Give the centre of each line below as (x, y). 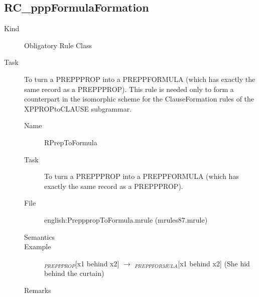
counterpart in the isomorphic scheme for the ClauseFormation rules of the (139, 99)
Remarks (38, 290)
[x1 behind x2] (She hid (214, 263)
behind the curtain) (74, 273)
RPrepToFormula (71, 142)
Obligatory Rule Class (58, 45)
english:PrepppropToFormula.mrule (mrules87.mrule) (126, 219)
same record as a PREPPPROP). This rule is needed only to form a (129, 89)
